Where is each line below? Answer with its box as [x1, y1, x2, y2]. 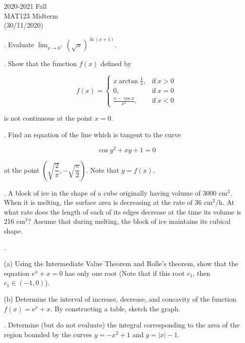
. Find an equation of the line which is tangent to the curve [4, 129, 181, 139]
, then [192, 268, 210, 278]
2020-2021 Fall [4, 1, 47, 11]
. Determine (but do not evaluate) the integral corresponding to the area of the [4, 320, 240, 330]
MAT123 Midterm [4, 10, 58, 20]
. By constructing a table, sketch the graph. [50, 303, 180, 313]
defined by [100, 58, 131, 69]
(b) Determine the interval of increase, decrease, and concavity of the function [4, 294, 237, 304]
